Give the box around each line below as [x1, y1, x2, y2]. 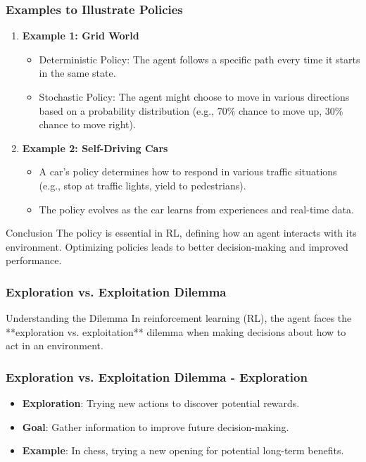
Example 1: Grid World [22, 28, 139, 43]
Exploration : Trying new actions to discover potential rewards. [22, 396, 300, 411]
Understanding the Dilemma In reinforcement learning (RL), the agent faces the [6, 311, 352, 325]
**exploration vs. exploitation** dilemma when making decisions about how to [6, 324, 346, 339]
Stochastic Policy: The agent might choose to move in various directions [39, 89, 350, 104]
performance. [6, 253, 62, 268]
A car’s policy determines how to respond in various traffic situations [39, 164, 337, 179]
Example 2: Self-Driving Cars [22, 140, 168, 155]
